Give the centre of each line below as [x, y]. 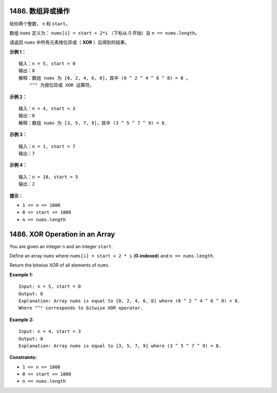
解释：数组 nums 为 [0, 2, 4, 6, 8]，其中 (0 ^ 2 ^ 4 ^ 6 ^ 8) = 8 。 [105, 78]
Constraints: [23, 358]
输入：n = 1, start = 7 [47, 146]
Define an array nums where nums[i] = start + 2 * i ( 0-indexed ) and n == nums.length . [112, 256]
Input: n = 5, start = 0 [50, 287]
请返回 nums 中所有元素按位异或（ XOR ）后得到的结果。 [70, 42]
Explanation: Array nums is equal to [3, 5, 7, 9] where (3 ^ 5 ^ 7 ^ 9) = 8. [120, 346]
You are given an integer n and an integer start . [61, 246]
